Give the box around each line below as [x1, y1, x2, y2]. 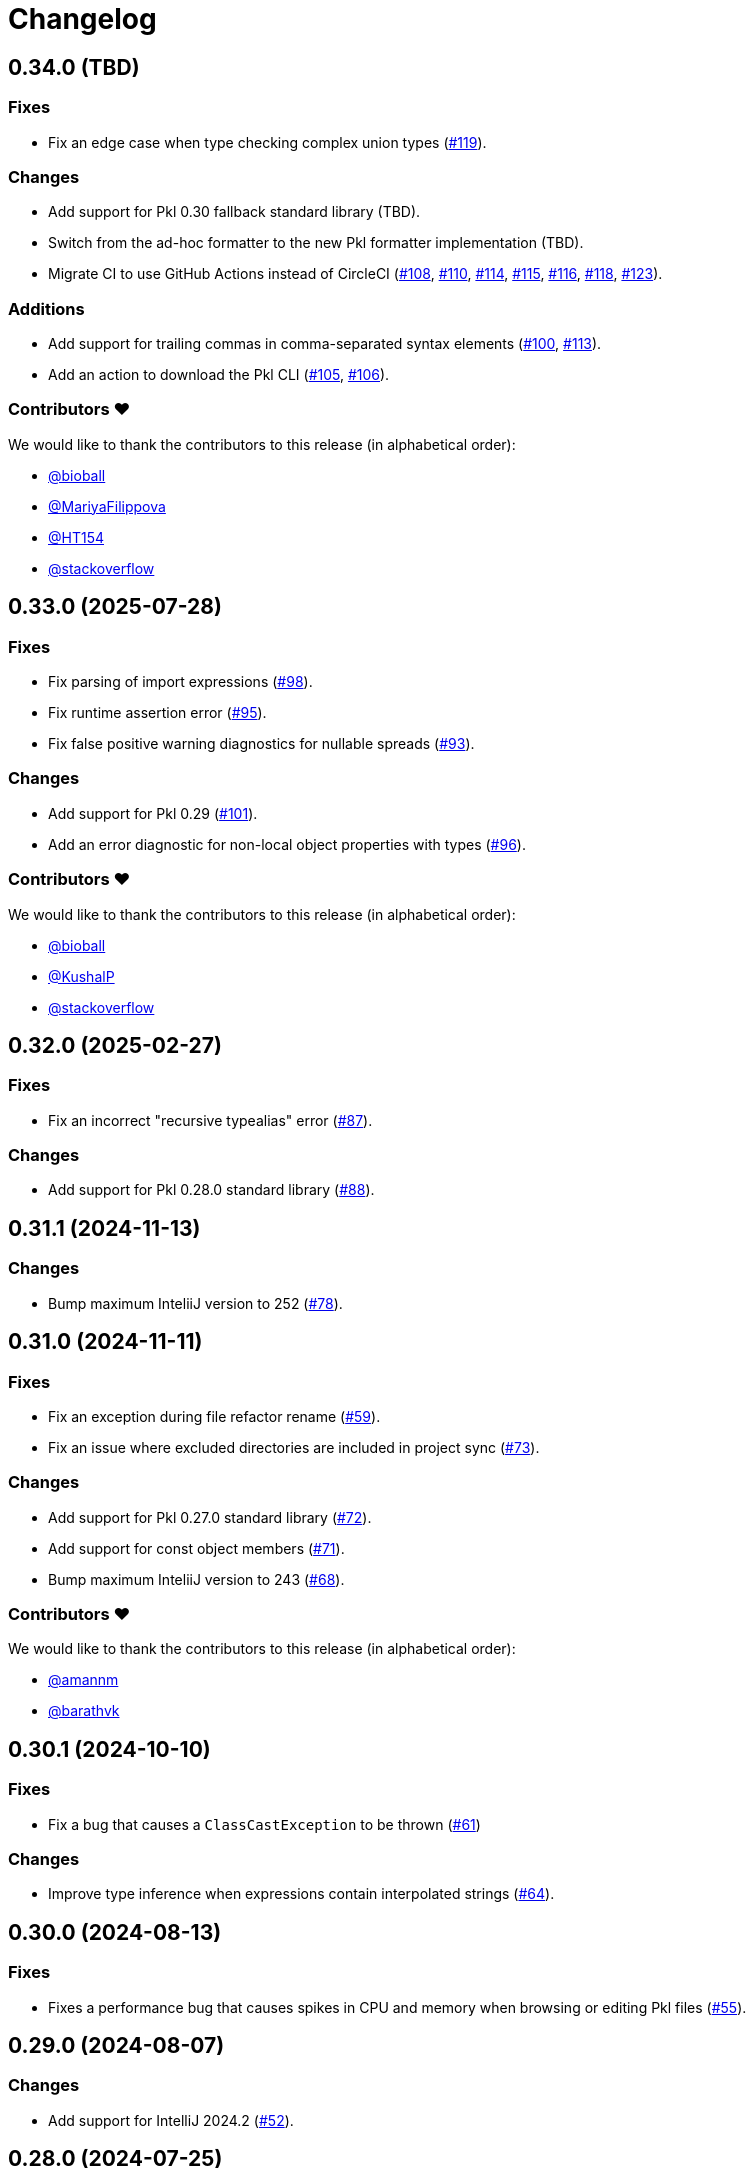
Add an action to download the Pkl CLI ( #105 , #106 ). [48, 366, 390, 384]
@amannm [48, 1671, 119, 1689]
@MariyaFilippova [48, 497, 166, 515]
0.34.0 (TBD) [8, 54, 140, 80]
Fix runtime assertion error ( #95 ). [48, 704, 267, 722]
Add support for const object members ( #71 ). [48, 1539, 345, 1557]
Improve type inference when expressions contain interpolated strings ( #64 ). [48, 1885, 555, 1903]
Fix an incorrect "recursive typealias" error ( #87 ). [48, 1111, 373, 1129]
